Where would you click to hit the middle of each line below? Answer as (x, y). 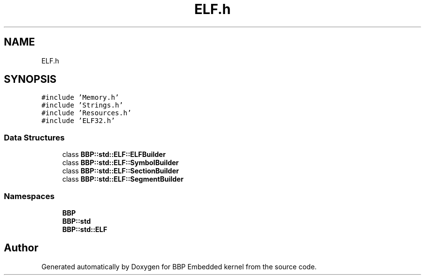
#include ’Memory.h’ (80, 98)
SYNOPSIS (30, 79)
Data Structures (34, 137)
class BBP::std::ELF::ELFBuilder (114, 155)
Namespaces (29, 196)
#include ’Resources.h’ (86, 113)
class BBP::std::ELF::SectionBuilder (121, 171)
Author (21, 248)
